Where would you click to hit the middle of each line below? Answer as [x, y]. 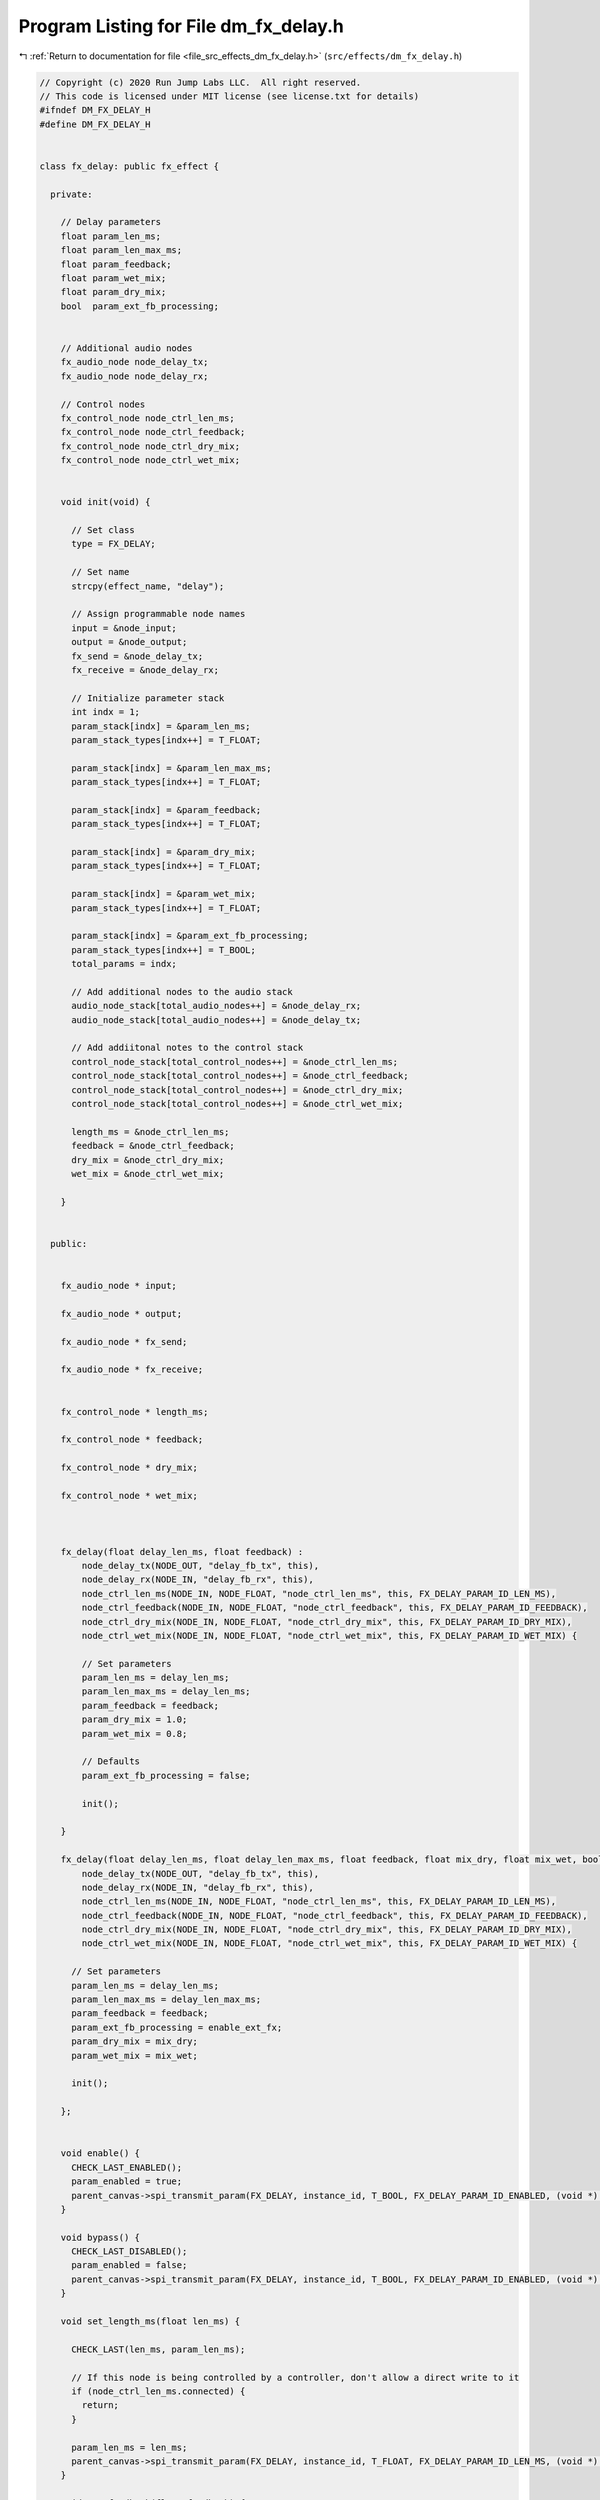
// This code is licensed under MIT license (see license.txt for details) [229, 96]
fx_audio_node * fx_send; [124, 1341]
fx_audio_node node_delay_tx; [134, 362]
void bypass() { [100, 2237]
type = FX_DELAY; [114, 544]
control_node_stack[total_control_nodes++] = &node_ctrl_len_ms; [235, 1061]
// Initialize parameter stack [148, 698]
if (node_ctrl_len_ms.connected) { [158, 2391]
